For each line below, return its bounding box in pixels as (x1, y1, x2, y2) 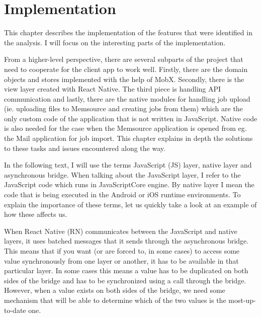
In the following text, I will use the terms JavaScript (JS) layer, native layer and (4, 160, 252, 170)
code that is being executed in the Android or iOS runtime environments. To (4, 189, 241, 200)
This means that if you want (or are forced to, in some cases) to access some (4, 246, 240, 256)
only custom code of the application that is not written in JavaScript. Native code (4, 113, 257, 123)
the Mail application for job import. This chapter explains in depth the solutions (4, 133, 253, 143)
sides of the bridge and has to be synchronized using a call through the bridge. (4, 275, 246, 285)
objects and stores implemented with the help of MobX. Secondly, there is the (4, 73, 244, 84)
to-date (4, 304, 26, 315)
